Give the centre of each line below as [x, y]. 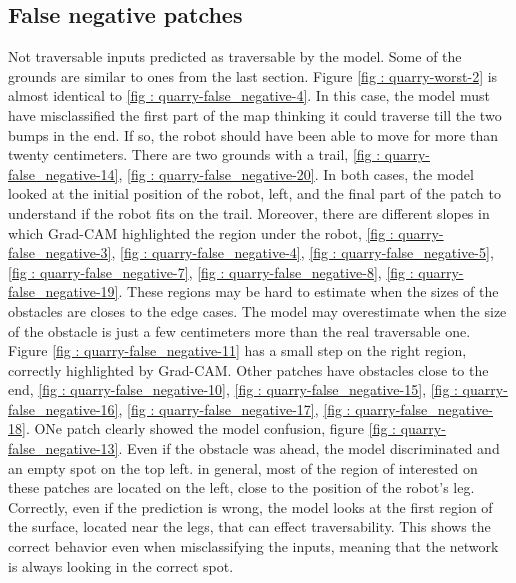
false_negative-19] [63, 291]
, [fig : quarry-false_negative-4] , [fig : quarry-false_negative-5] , [302, 252]
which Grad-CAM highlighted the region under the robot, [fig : [201, 232]
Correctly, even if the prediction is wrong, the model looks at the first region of [250, 506]
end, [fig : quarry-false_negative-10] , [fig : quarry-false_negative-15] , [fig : [233, 389]
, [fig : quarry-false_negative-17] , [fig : [234, 408]
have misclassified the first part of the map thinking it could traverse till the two [255, 114]
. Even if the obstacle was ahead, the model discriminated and [309, 448]
